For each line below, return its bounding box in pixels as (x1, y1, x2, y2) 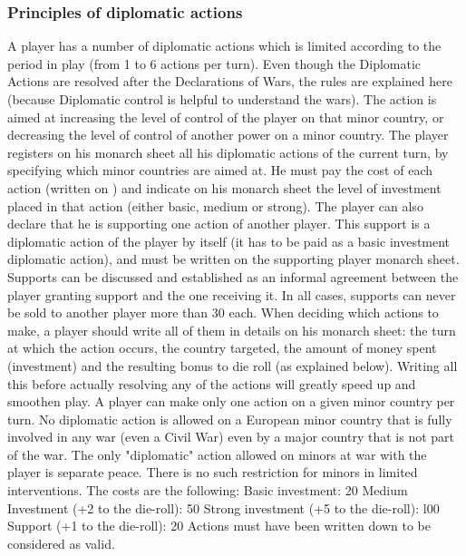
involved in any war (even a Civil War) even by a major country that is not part (7, 427, 455, 446)
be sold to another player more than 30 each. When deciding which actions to (7, 303, 439, 322)
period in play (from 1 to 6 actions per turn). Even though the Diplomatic (7, 54, 422, 73)
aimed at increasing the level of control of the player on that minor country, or (7, 107, 444, 126)
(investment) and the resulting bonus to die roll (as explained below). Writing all (7, 356, 458, 375)
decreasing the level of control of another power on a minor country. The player (7, 125, 449, 144)
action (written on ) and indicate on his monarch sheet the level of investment (7, 178, 442, 197)
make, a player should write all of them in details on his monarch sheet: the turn (7, 320, 456, 339)
